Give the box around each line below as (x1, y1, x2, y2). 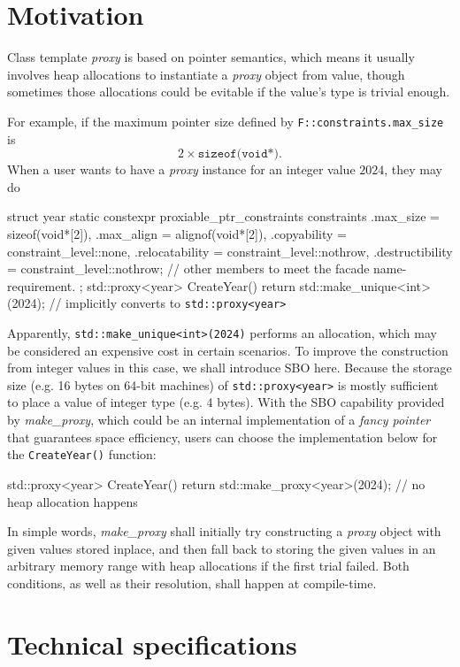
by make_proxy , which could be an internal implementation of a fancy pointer (7, 410, 431, 429)
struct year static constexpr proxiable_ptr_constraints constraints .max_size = (7, 207, 440, 226)
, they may (384, 160, 443, 179)
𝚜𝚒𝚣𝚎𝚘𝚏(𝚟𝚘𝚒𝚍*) (197, 148, 280, 161)
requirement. (7, 276, 76, 295)
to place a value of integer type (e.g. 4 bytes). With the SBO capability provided (7, 393, 445, 411)
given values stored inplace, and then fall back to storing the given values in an (7, 539, 436, 557)
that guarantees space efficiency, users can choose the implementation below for (7, 427, 438, 446)
